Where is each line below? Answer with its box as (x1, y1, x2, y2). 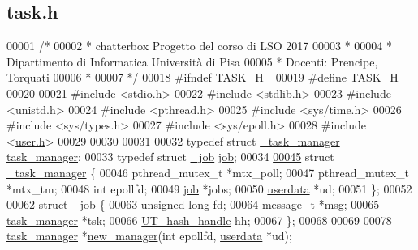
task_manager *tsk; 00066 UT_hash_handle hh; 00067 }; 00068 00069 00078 (6, 211, 392, 228)
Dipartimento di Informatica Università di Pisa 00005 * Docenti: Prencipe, (6, 53, 378, 70)
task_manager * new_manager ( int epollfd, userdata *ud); (6, 227, 292, 244)
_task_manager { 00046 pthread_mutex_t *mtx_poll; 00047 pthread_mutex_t (6, 163, 410, 180)
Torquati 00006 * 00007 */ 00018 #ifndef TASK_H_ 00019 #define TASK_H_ (6, 69, 407, 86)
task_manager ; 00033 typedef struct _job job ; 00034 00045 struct (6, 148, 334, 165)
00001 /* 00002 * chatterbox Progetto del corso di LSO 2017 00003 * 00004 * (6, 37, 393, 54)
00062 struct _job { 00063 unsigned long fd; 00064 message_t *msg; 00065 (6, 196, 380, 213)
